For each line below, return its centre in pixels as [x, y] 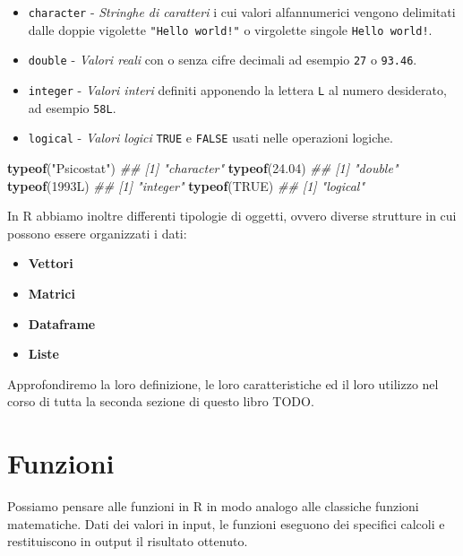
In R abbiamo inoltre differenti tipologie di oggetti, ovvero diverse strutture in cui [232, 216]
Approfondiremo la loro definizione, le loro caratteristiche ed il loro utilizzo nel [223, 383]
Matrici [51, 293]
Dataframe [62, 323]
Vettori [51, 263]
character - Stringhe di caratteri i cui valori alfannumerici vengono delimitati [242, 12]
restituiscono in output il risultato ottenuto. [128, 541]
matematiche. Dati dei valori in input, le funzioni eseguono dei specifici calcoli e [226, 523]
